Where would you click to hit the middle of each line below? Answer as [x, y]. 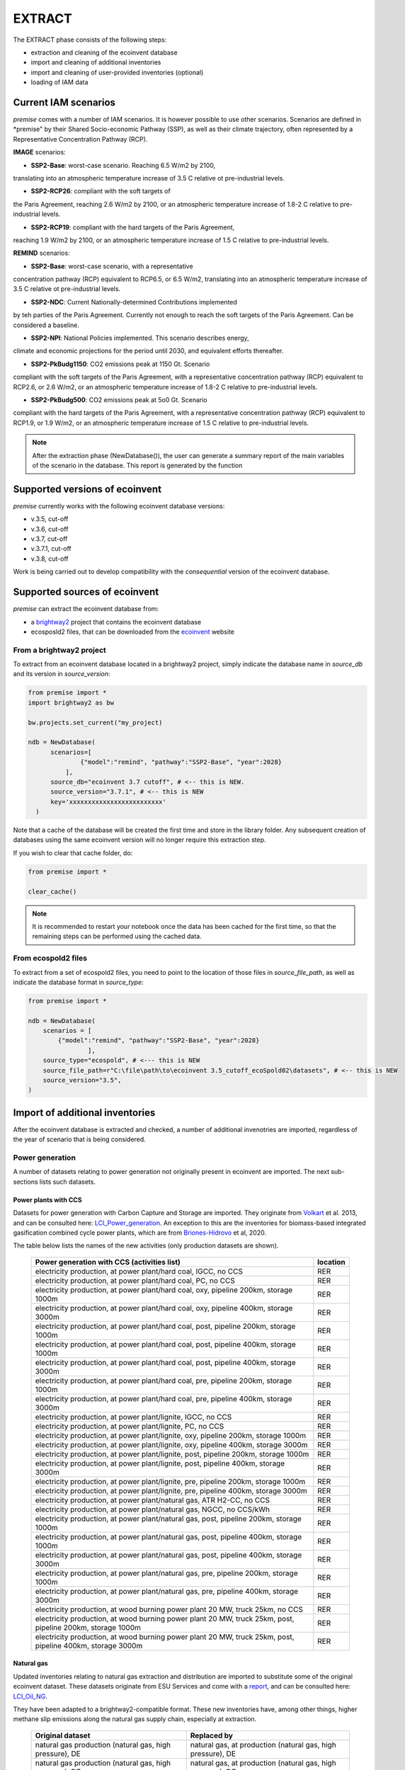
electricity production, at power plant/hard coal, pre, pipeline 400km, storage [164, 1398]
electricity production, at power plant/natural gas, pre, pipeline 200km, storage [166, 1573]
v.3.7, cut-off [49, 539]
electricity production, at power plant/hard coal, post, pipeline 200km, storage [165, 1326]
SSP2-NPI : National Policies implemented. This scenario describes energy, [140, 338]
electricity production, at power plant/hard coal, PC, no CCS [135, 1280]
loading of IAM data [59, 82]
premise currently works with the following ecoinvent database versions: [119, 506]
